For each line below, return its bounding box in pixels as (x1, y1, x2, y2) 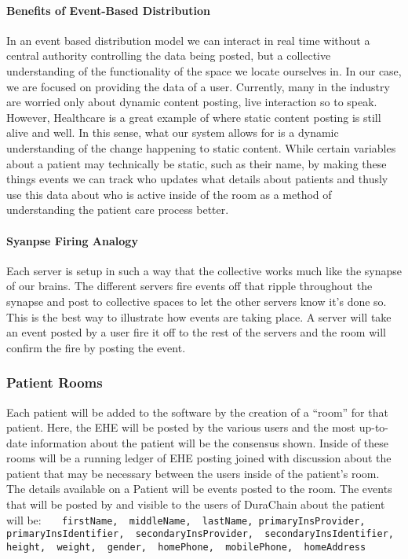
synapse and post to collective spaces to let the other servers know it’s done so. (6, 292, 387, 309)
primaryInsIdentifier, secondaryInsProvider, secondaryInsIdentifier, (6, 528, 394, 540)
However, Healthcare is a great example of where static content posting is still (6, 108, 381, 125)
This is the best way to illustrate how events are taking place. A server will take (6, 308, 392, 325)
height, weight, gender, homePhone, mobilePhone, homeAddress (6, 541, 366, 553)
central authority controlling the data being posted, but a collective (6, 47, 331, 64)
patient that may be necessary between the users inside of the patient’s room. (6, 465, 380, 481)
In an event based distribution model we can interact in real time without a (6, 31, 370, 48)
